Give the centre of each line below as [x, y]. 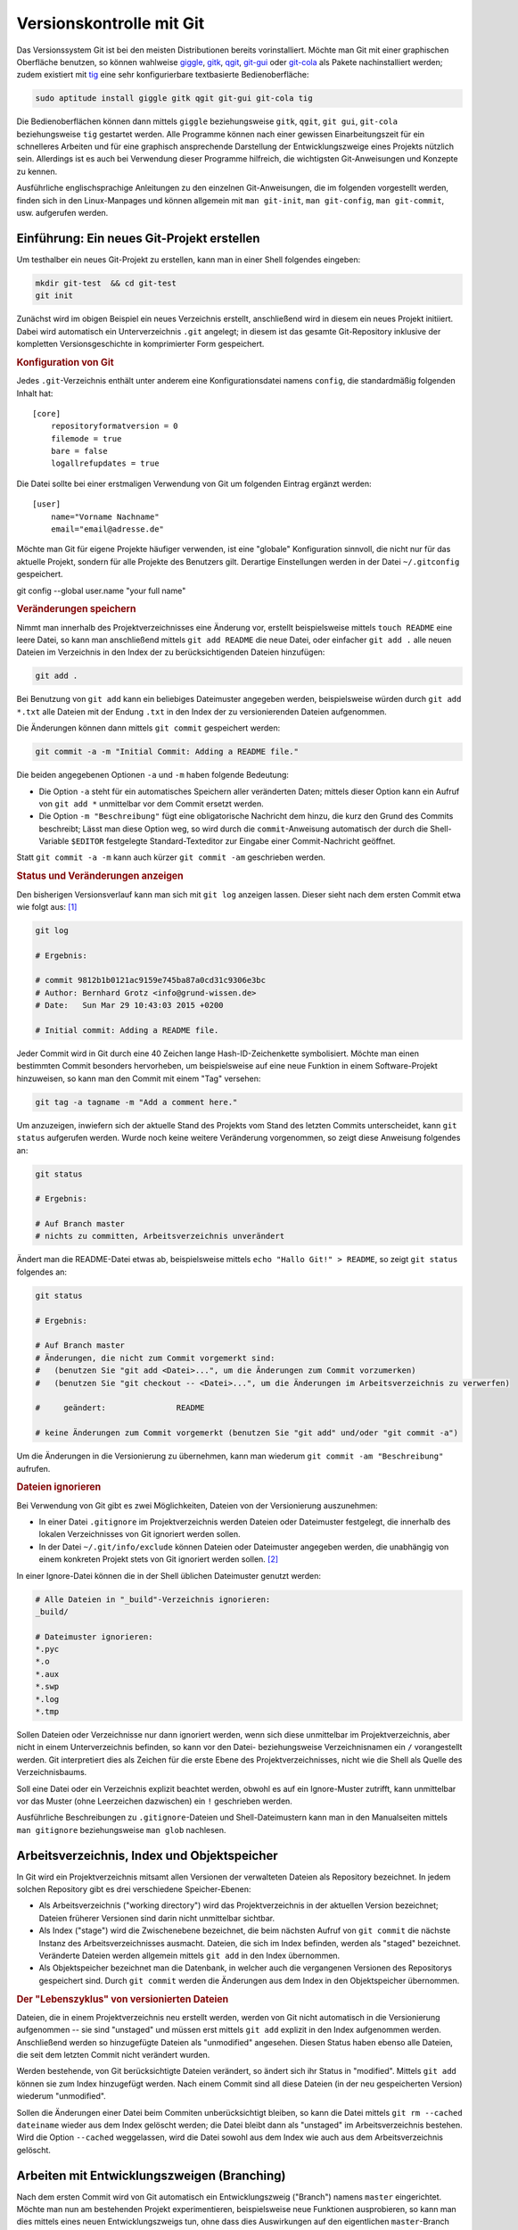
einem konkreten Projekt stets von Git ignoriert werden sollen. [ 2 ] [159, 1559]
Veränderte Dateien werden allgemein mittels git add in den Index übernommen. [189, 1955]
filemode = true [86, 438]
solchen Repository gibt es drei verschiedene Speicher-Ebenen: [134, 1889]
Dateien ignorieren [59, 1487]
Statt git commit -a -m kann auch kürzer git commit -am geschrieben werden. [171, 857]
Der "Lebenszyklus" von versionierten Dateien [123, 1999]
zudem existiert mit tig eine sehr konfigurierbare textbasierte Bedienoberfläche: [163, 75]
